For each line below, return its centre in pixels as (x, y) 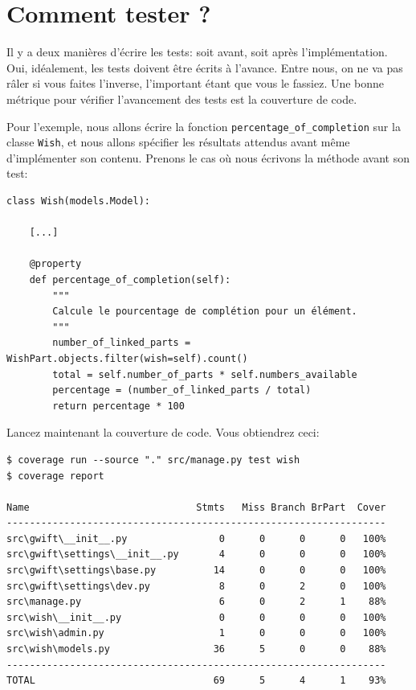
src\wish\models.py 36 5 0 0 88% (196, 649)
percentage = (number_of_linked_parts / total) (182, 390)
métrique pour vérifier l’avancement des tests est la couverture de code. (182, 99)
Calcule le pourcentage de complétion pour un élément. (205, 312)
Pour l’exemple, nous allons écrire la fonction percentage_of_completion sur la (204, 126)
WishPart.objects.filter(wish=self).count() (127, 358)
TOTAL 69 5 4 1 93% (196, 681)
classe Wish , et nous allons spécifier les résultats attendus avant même (178, 142)
